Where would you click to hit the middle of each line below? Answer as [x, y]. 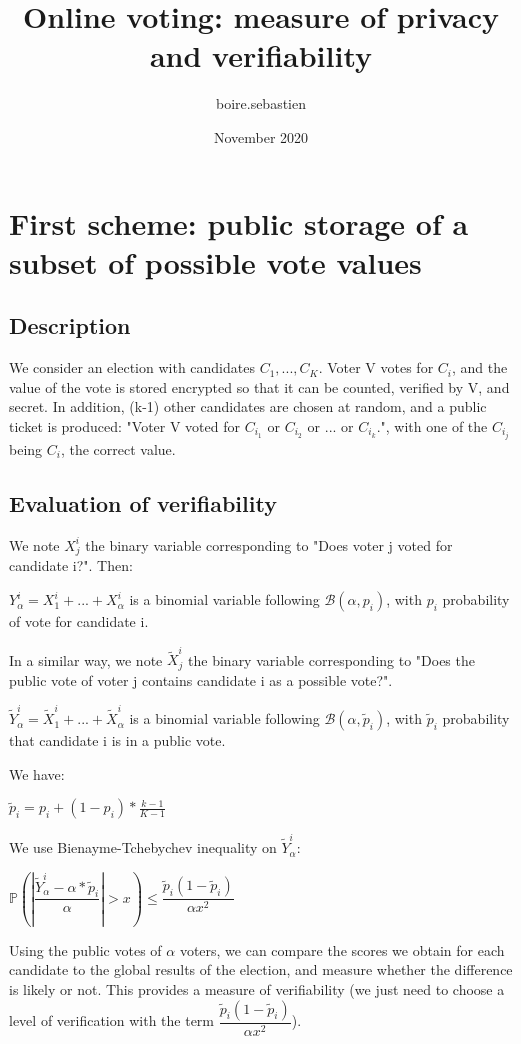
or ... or [330, 425]
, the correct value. [118, 448]
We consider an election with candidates [132, 367]
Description [70, 325]
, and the [479, 367]
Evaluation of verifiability [143, 502]
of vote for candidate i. [79, 621]
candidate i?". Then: [71, 565]
